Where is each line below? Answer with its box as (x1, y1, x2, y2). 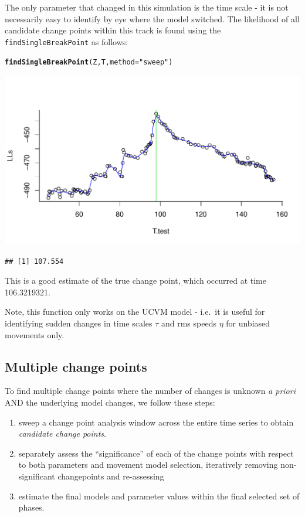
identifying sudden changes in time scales (5, 317, 152, 329)
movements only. (5, 328, 65, 341)
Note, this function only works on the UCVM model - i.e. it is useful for (5, 305, 265, 318)
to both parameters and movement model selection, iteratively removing (18, 458, 278, 471)
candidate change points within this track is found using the (5, 24, 221, 36)
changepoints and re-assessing (57, 470, 164, 482)
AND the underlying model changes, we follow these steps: (5, 396, 215, 408)
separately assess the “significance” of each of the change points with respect (18, 447, 294, 459)
